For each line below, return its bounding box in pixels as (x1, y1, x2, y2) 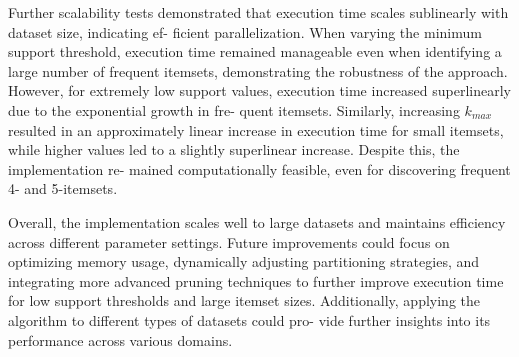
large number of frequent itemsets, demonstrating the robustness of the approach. (8, 60, 508, 81)
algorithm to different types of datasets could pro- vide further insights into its (8, 309, 491, 330)
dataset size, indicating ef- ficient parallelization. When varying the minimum (8, 21, 482, 42)
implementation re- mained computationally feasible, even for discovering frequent (8, 158, 511, 179)
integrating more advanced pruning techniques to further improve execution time (8, 270, 504, 291)
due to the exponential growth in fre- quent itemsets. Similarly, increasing (8, 99, 460, 120)
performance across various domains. (8, 329, 233, 350)
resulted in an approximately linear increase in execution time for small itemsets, (8, 119, 504, 140)
